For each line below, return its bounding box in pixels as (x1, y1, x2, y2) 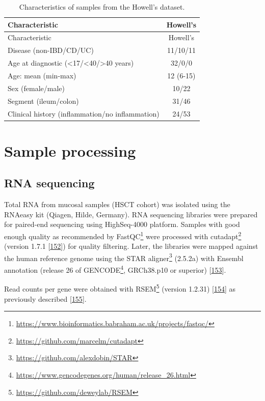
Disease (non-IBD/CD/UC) (8, 45, 94, 55)
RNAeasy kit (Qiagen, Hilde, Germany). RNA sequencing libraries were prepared (4, 209, 258, 219)
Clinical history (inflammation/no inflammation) (8, 108, 160, 119)
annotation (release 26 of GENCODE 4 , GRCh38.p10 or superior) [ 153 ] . (4, 263, 226, 275)
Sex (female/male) (8, 82, 65, 93)
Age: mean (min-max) (8, 70, 76, 80)
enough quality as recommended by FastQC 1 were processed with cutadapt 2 (4, 229, 242, 241)
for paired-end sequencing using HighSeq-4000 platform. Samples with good (4, 219, 240, 230)
